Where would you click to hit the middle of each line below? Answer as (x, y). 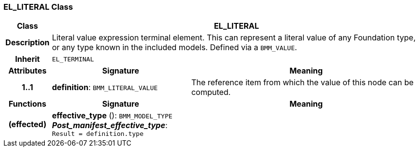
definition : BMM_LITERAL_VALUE (105, 87)
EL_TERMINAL (73, 59)
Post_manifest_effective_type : (110, 125)
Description (28, 43)
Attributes (28, 71)
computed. (211, 92)
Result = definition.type (98, 134)
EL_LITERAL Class (38, 7)
